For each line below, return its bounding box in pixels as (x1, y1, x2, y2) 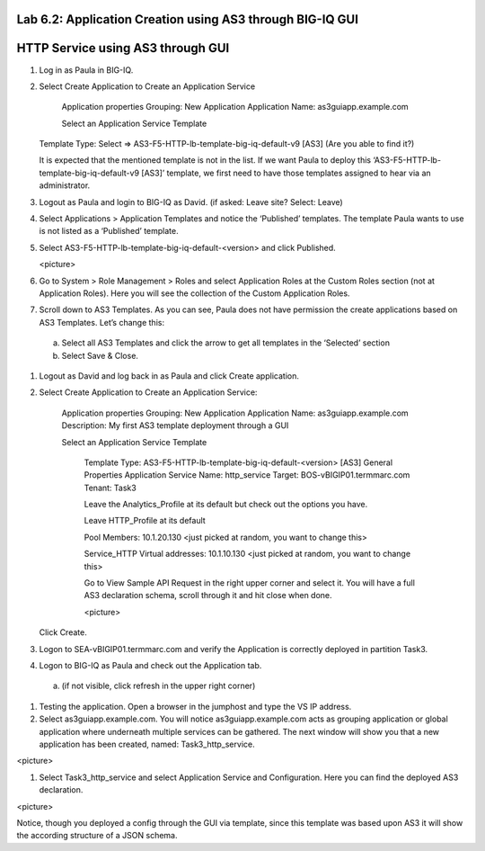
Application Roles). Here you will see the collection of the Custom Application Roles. (39, 288, 350, 299)
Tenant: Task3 (84, 482, 137, 493)
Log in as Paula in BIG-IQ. (39, 64, 134, 76)
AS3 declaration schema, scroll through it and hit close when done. (84, 590, 332, 601)
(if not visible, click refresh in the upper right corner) (61, 680, 256, 692)
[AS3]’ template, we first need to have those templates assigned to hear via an (140, 167, 431, 178)
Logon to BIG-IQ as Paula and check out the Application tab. (39, 659, 262, 670)
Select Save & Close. (61, 350, 139, 361)
